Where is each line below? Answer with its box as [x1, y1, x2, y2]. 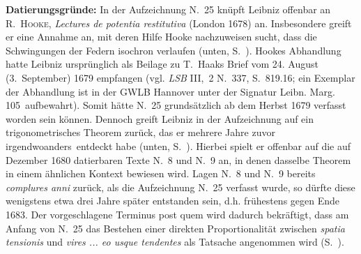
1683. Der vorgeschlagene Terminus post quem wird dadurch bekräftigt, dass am [6, 207, 349, 221]
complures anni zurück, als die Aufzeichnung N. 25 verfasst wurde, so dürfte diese [6, 179, 355, 194]
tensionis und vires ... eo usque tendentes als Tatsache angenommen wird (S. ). [6, 234, 344, 249]
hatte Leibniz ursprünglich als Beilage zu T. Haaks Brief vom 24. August [6, 57, 318, 71]
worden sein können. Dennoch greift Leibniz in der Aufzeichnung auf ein [6, 111, 314, 126]
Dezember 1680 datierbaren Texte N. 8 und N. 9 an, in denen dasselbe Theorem [6, 152, 351, 167]
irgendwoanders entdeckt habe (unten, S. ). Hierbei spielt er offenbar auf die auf [6, 138, 351, 153]
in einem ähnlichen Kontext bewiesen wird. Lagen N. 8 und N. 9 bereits [6, 166, 316, 181]
